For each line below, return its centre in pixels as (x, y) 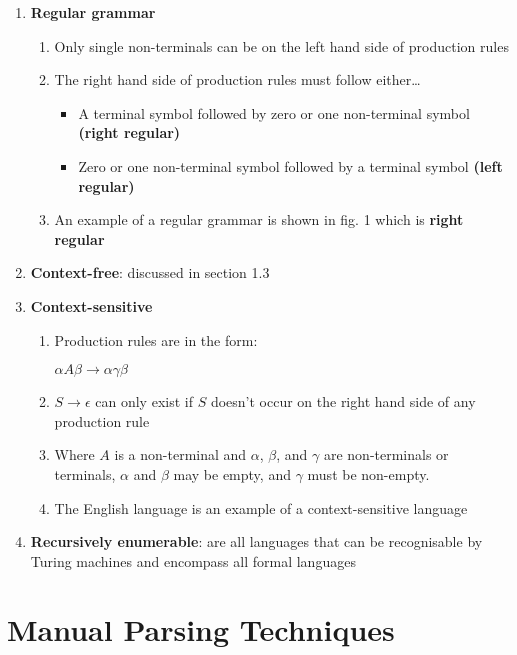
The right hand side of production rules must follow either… (237, 79)
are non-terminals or (386, 454)
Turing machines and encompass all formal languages (193, 560)
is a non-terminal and (180, 454)
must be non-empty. (368, 473)
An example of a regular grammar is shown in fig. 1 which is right (259, 219)
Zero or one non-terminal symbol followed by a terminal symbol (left (290, 165)
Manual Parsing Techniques (201, 629)
